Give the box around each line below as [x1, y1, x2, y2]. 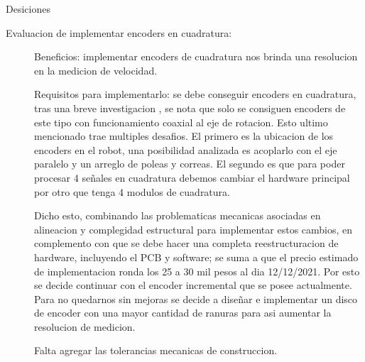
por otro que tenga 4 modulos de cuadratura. [34, 184, 230, 199]
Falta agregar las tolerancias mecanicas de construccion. [34, 343, 278, 358]
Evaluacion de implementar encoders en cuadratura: [6, 25, 232, 40]
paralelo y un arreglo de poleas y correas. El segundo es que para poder [34, 156, 345, 171]
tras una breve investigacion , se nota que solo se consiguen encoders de [34, 100, 346, 115]
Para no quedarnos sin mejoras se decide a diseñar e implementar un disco [34, 291, 358, 306]
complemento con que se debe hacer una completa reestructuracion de [34, 236, 339, 251]
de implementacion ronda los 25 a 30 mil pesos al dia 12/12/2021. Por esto [34, 263, 360, 278]
